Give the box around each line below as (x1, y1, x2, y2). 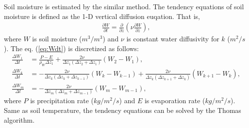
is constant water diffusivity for (126, 34, 219, 44)
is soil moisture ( (32, 34, 82, 44)
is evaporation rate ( (144, 95, 205, 106)
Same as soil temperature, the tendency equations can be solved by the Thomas (4, 105, 241, 115)
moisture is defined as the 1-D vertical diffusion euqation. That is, (4, 11, 200, 21)
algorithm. (4, 114, 35, 125)
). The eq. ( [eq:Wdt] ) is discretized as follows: (4, 43, 139, 53)
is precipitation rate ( (30, 95, 94, 106)
